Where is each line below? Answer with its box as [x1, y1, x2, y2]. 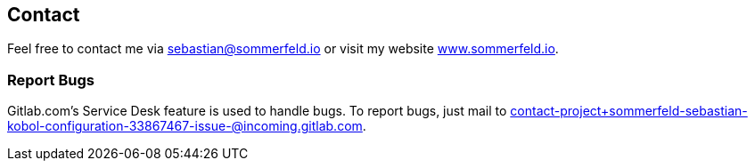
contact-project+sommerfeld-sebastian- [510, 103, 748, 119]
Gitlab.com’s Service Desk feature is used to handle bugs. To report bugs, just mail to [7, 103, 507, 119]
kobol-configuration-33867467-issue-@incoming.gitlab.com [7, 118, 363, 134]
